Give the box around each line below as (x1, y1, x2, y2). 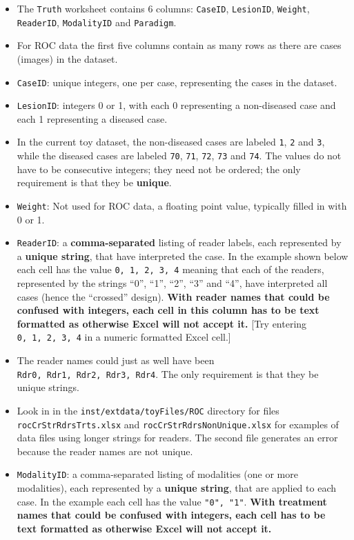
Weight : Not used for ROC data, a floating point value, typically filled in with (17, 198, 347, 212)
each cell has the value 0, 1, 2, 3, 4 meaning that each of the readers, (17, 262, 324, 277)
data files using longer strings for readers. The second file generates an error (17, 430, 338, 445)
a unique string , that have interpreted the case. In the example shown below (17, 248, 348, 263)
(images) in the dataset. (17, 51, 118, 66)
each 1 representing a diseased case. (17, 111, 168, 126)
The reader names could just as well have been (17, 353, 215, 368)
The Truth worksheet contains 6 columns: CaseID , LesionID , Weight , (17, 1, 310, 15)
